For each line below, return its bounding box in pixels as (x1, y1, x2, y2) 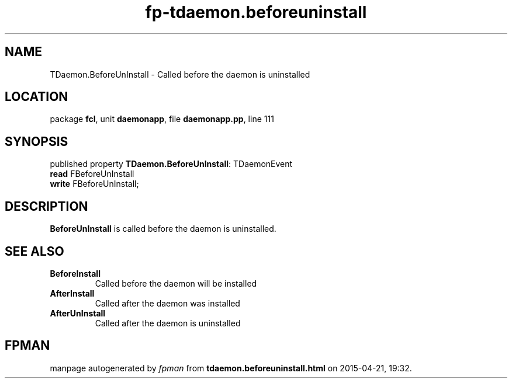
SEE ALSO (5, 243, 64, 259)
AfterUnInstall (50, 308, 106, 318)
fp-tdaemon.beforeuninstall (145, 2, 367, 22)
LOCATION (5, 89, 68, 105)
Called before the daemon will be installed (95, 278, 257, 288)
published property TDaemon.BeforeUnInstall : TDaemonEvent (50, 159, 293, 169)
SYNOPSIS (5, 134, 68, 149)
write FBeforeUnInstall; (50, 179, 139, 189)
